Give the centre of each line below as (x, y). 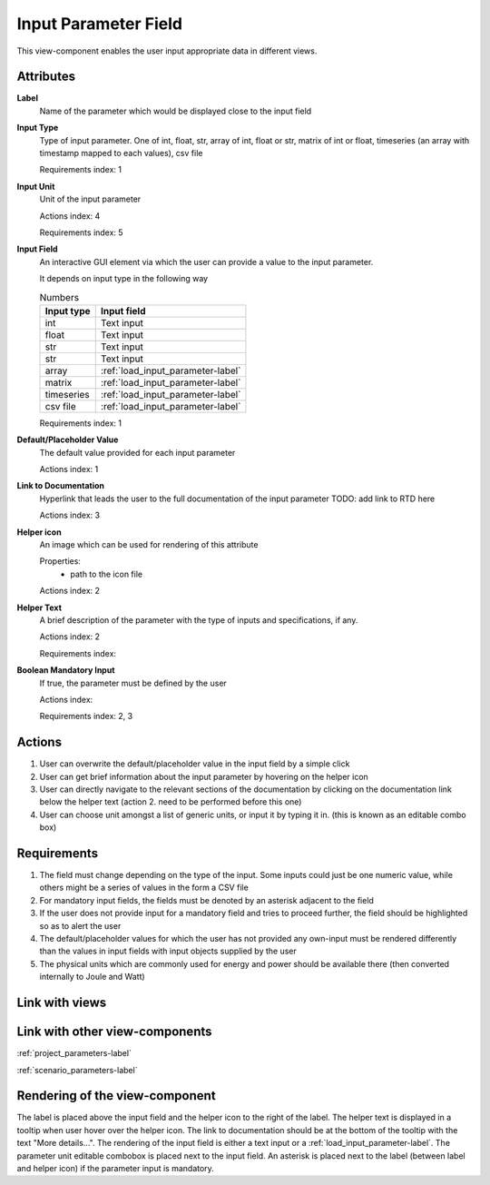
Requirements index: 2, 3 (86, 716)
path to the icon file (107, 574)
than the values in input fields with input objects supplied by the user (168, 951)
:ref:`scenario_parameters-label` (77, 1070)
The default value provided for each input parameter (137, 452)
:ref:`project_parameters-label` (74, 1053)
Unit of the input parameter (90, 199)
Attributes (46, 77)
